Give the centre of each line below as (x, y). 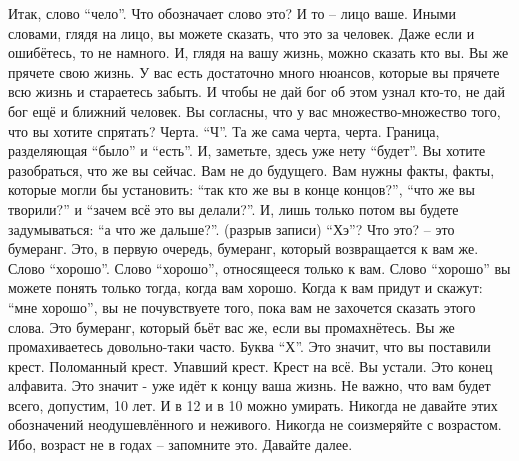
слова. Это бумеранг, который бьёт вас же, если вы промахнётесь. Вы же (231, 326)
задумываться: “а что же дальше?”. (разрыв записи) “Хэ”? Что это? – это (231, 228)
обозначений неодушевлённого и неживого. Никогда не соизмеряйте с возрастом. (255, 424)
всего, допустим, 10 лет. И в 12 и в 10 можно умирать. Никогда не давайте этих (253, 404)
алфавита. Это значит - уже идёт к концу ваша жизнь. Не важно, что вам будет (249, 385)
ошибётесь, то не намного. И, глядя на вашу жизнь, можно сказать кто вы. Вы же (258, 52)
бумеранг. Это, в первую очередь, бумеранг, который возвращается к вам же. (243, 248)
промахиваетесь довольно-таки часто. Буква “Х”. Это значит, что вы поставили (249, 346)
